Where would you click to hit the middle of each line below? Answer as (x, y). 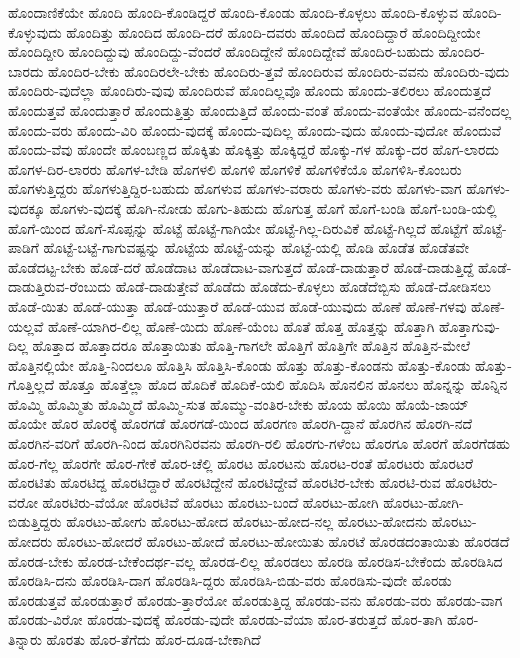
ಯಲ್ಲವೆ (26, 325)
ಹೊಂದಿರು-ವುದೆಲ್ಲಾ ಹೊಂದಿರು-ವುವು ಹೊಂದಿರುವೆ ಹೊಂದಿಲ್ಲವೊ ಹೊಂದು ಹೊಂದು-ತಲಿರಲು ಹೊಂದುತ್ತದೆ (249, 90)
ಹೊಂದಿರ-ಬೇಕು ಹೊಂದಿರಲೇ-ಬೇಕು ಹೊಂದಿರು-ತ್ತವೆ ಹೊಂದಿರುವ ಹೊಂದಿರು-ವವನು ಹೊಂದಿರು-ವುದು (279, 70)
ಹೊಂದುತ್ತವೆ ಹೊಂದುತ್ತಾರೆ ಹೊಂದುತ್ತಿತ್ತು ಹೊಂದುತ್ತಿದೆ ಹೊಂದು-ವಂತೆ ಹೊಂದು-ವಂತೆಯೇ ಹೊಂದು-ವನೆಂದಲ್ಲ (260, 109)
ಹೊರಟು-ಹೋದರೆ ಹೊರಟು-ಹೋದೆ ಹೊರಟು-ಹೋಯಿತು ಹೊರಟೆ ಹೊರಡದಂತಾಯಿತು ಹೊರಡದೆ (283, 541)
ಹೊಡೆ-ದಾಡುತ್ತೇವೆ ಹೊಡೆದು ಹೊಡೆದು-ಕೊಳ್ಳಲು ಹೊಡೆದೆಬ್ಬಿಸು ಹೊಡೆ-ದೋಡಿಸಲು (303, 286)
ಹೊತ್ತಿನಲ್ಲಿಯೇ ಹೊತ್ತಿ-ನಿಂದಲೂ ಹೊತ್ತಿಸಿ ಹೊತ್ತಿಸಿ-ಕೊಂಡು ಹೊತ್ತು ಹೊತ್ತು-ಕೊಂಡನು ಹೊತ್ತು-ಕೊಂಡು (239, 364)
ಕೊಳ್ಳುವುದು (35, 31)
